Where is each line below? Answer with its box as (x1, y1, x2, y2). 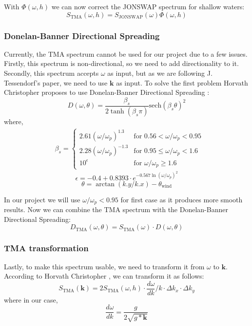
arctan (96, 180, 115, 188)
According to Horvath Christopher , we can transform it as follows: (4, 271, 204, 281)
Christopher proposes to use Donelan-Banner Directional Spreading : (4, 87, 210, 97)
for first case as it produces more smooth (120, 194, 243, 204)
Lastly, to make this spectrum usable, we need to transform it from (4, 261, 205, 271)
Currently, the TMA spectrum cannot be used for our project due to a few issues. (4, 48, 248, 59)
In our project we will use (4, 194, 80, 204)
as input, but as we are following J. (107, 68, 213, 78)
